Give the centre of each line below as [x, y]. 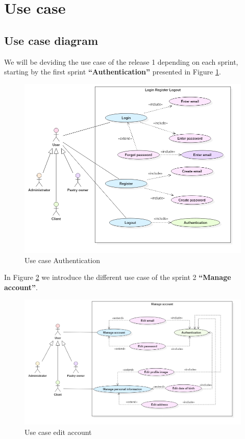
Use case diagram [51, 40]
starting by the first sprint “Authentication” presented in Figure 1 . [113, 72]
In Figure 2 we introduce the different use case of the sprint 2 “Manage [118, 277]
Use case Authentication [62, 260]
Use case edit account [58, 432]
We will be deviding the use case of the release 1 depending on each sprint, [121, 61]
